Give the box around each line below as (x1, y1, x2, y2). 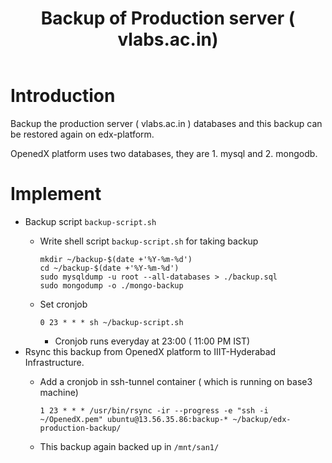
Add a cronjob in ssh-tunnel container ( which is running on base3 (39, 375, 313, 387)
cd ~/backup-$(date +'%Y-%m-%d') (39, 263, 180, 273)
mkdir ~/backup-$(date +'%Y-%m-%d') (39, 254, 193, 264)
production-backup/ (39, 423, 122, 433)
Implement (10, 183, 102, 206)
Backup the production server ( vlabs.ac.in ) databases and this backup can (10, 117, 323, 129)
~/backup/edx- (232, 414, 292, 424)
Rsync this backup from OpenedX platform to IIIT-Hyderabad (24, 345, 277, 357)
